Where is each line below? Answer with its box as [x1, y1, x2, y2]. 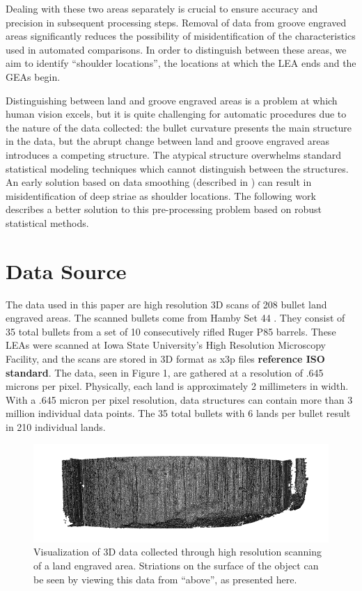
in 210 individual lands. [6, 419, 106, 434]
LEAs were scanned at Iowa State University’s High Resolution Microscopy [6, 338, 326, 352]
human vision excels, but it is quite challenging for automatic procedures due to [6, 107, 347, 121]
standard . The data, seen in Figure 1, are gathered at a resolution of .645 [6, 365, 324, 379]
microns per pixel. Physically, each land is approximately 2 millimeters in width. [6, 379, 349, 393]
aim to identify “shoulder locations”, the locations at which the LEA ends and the [6, 56, 356, 70]
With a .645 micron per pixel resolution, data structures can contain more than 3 [6, 392, 353, 407]
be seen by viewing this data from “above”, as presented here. [33, 572, 297, 586]
